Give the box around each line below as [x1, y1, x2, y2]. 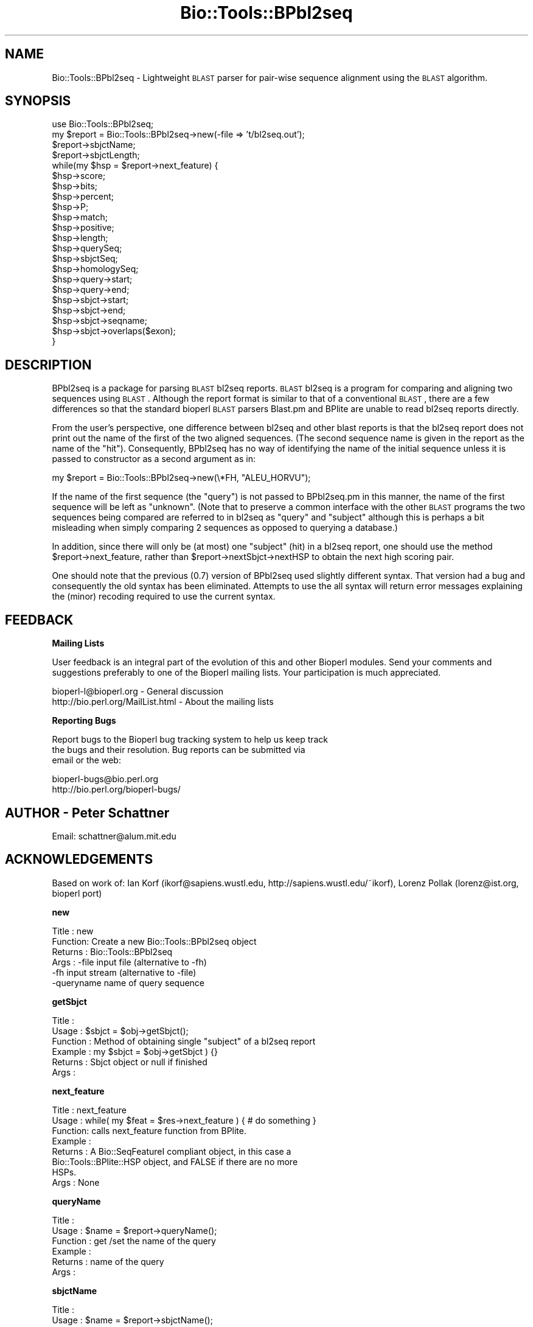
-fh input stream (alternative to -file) [52, 967, 197, 978]
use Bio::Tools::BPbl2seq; [52, 119, 154, 130]
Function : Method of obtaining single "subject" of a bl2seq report [52, 1035, 316, 1046]
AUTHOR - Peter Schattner [5, 805, 170, 821]
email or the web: [52, 755, 121, 766]
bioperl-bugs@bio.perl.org [52, 774, 159, 785]
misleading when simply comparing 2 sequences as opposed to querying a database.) [52, 522, 398, 533]
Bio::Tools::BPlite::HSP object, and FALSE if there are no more [52, 1156, 298, 1167]
